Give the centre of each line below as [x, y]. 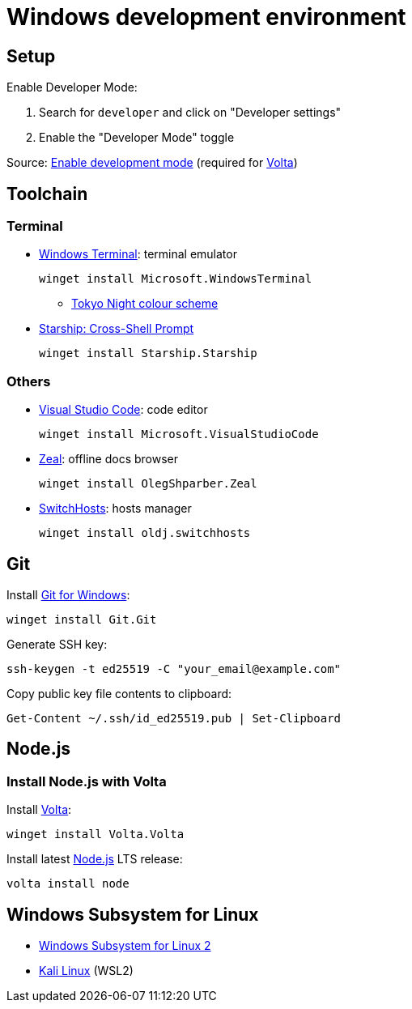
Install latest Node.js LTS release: [95, 859]
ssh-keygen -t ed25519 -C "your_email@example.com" [174, 668]
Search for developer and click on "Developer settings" [190, 113]
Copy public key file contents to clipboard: [119, 693]
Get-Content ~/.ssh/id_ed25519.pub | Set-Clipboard [174, 718]
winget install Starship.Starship [148, 353]
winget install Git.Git [82, 619]
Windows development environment [206, 17]
